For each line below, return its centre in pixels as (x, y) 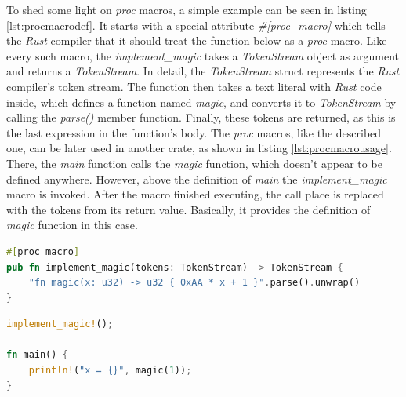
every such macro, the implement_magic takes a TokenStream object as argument (203, 55)
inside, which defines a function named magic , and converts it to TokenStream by (201, 102)
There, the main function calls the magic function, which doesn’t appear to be (194, 163)
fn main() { (37, 355)
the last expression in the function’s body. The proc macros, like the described (194, 132)
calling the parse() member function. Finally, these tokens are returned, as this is (201, 117)
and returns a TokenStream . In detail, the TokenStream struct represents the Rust (203, 71)
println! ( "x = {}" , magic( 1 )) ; (110, 371)
